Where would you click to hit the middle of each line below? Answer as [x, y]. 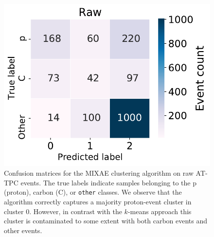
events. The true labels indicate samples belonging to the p [109, 182]
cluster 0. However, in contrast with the [63, 211]
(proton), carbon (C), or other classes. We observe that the [93, 192]
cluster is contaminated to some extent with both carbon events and [106, 221]
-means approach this [160, 211]
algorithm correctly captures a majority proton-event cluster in [98, 201]
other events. [23, 230]
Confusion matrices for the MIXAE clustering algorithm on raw [99, 173]
